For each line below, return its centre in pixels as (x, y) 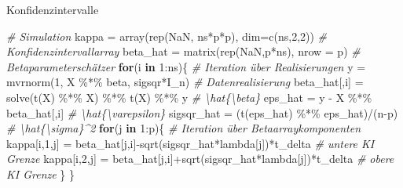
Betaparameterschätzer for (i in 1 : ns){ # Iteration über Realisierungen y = (186, 66)
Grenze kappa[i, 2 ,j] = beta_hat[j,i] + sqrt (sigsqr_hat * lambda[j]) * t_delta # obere (200, 159)
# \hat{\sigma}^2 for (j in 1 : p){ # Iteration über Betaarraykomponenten (184, 128)
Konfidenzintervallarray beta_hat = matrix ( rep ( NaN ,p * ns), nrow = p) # (183, 51)
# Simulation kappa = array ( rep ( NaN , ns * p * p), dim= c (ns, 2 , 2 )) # (167, 36)
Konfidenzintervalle (53, 9)
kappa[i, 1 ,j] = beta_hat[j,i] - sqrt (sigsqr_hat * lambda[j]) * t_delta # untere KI (191, 143)
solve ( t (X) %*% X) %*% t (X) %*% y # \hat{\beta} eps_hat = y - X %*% (189, 97)
